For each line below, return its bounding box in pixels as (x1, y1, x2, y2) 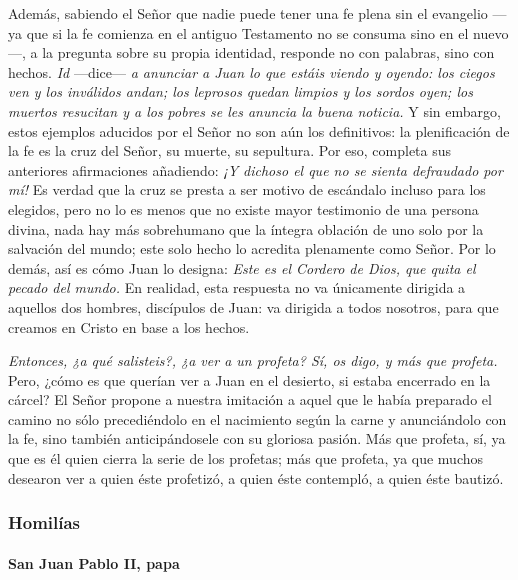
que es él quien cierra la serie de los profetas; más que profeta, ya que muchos (8, 448, 484, 469)
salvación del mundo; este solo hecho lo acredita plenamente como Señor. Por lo (8, 238, 496, 259)
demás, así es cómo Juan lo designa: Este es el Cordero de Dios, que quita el (8, 257, 476, 278)
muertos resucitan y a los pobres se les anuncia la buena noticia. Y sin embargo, (8, 100, 501, 121)
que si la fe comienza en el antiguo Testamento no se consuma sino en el (26, 22, 469, 43)
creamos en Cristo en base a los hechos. (8, 316, 250, 337)
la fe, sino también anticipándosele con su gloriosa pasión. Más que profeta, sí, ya (8, 428, 506, 449)
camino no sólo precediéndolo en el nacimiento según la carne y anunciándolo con (8, 408, 507, 429)
